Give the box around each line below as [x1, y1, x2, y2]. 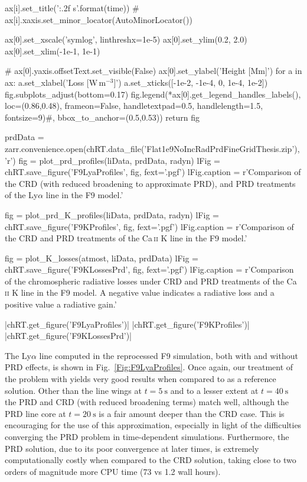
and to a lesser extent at [170, 384, 259, 396]
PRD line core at [5, 407, 66, 419]
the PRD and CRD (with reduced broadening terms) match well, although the [5, 396, 289, 408]
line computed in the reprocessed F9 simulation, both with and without [39, 349, 298, 361]
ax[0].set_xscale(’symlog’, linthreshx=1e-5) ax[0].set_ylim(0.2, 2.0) [5, 33, 247, 46]
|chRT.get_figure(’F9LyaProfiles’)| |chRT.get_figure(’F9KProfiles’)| [5, 318, 250, 330]
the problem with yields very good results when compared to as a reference [5, 373, 276, 385]
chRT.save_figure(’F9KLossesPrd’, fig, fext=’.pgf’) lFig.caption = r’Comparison [5, 263, 294, 276]
